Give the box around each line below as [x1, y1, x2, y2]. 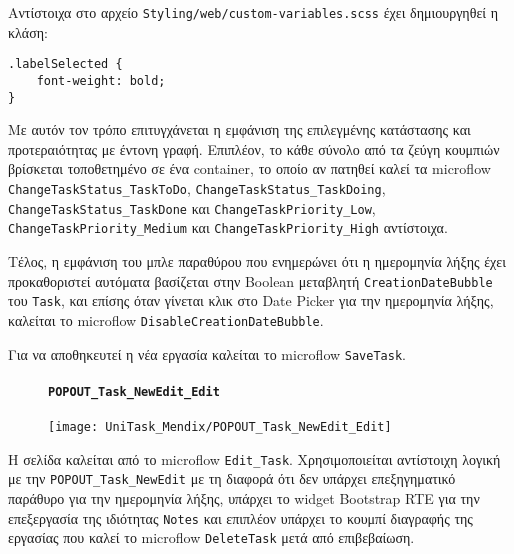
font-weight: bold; [36, 73, 166, 88]
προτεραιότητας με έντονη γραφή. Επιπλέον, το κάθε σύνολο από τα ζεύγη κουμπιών [8, 138, 500, 159]
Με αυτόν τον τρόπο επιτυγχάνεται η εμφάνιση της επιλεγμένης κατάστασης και [8, 119, 471, 140]
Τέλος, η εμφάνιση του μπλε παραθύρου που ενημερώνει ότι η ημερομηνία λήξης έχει [8, 250, 506, 271]
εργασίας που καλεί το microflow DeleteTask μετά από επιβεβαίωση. [8, 527, 415, 548]
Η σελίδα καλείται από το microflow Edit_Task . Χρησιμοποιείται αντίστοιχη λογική [8, 448, 501, 469]
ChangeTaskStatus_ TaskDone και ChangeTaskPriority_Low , [8, 197, 376, 218]
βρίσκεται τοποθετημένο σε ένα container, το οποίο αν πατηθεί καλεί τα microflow [8, 158, 491, 179]
